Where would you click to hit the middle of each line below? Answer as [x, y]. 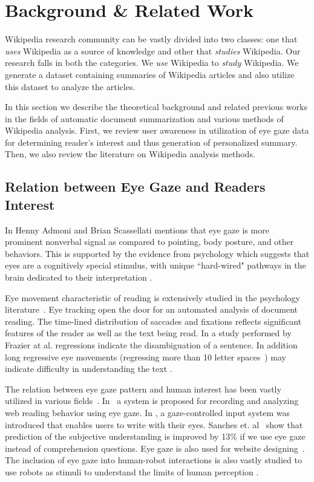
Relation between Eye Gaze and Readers [135, 187]
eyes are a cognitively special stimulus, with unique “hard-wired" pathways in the [155, 265]
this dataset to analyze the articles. [70, 86]
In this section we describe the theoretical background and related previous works [156, 107]
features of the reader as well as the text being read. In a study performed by [148, 333]
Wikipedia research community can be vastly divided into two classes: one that [151, 39]
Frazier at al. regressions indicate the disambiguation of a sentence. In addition [151, 345]
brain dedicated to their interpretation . [79, 277]
